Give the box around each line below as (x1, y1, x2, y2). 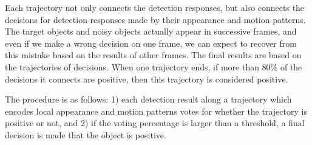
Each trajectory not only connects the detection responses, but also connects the (5, 1, 305, 13)
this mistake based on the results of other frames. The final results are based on (5, 49, 302, 61)
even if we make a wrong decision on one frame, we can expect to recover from (5, 36, 297, 49)
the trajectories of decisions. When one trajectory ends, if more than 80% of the (5, 60, 302, 73)
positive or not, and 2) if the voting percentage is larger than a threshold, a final (5, 116, 305, 129)
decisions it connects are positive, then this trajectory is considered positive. (5, 72, 288, 85)
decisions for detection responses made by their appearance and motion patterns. (5, 13, 306, 25)
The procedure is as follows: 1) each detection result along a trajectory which (5, 93, 292, 106)
